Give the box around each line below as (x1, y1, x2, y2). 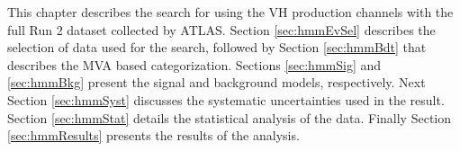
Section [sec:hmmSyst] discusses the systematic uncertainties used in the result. (7, 90, 445, 109)
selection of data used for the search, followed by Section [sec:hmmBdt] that (7, 38, 427, 57)
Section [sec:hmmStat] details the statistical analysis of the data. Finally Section (7, 108, 452, 127)
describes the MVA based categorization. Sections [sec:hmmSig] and (7, 55, 382, 74)
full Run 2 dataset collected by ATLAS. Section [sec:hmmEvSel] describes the (7, 20, 436, 39)
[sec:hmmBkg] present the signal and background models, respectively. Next (7, 73, 426, 92)
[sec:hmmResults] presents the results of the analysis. (7, 126, 300, 145)
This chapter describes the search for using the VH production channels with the (7, 3, 454, 21)
